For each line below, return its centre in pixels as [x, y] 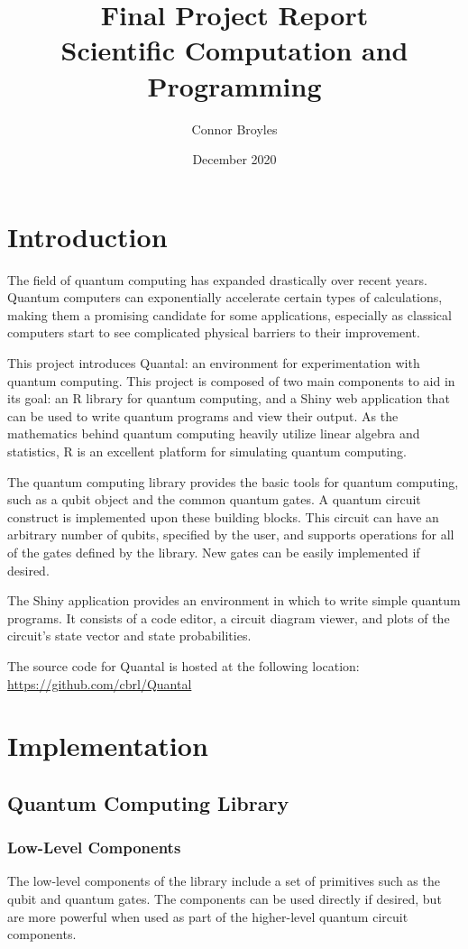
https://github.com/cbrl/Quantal [100, 683]
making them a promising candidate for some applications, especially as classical [229, 314]
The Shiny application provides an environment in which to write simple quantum [234, 600]
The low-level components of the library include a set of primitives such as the [224, 881]
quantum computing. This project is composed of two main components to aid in [231, 380]
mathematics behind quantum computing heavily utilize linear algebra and [214, 433]
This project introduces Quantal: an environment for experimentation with [214, 363]
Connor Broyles [234, 129]
